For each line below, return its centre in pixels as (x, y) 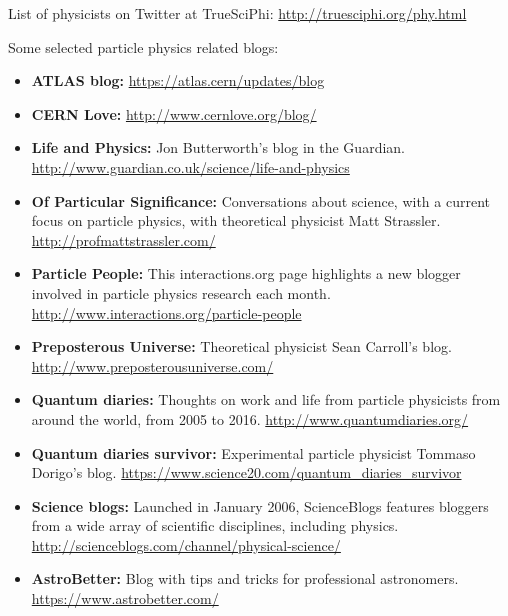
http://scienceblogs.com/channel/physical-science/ (186, 544)
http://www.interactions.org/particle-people (166, 312)
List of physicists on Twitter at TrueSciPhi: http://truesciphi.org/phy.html (237, 13)
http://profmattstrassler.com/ (123, 239)
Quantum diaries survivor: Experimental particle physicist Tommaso (253, 452)
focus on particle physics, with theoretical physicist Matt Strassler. (236, 220)
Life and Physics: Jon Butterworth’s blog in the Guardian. (218, 147)
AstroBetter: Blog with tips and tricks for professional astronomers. (245, 578)
